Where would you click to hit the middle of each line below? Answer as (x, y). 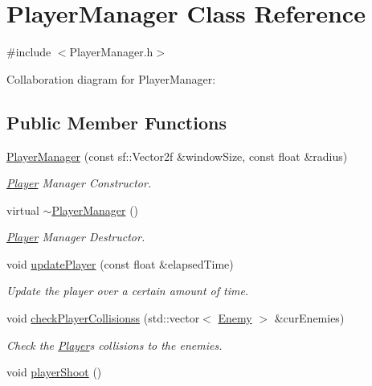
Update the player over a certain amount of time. (128, 291)
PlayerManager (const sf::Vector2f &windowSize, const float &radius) (177, 156)
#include (29, 52)
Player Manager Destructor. (76, 237)
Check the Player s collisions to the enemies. (114, 345)
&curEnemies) (309, 318)
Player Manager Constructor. (79, 183)
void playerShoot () (54, 372)
